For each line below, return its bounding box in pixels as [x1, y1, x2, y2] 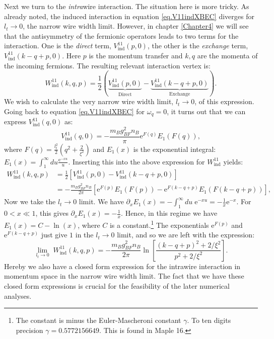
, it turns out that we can [167, 106, 246, 116]
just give [41, 229, 67, 240]
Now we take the [4, 196, 56, 207]
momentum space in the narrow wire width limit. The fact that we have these [4, 271, 244, 281]
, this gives [35, 208, 68, 218]
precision [16, 324, 43, 335]
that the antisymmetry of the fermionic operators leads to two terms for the [4, 30, 239, 41]
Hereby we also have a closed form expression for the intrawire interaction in [4, 261, 241, 271]
